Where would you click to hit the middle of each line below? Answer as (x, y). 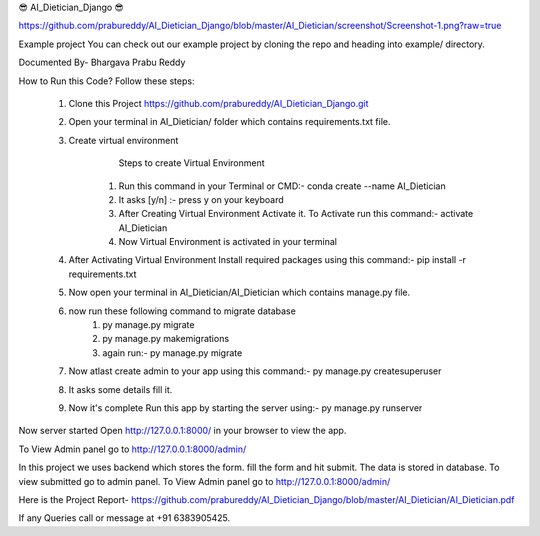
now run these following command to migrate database (182, 311)
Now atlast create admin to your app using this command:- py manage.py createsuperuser (255, 371)
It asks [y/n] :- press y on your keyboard (201, 199)
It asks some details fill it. (120, 389)
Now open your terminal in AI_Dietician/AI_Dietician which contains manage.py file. (239, 292)
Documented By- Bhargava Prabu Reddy (102, 62)
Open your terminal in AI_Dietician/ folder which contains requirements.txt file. (229, 122)
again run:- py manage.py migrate (172, 352)
